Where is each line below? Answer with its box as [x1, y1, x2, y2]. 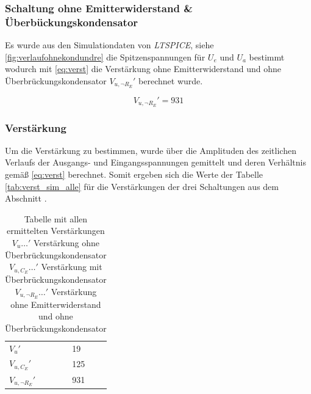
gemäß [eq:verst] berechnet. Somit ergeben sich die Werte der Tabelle [5, 168, 263, 181]
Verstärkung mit [41, 260, 102, 273]
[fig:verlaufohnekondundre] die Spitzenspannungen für [5, 50, 206, 63]
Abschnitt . [5, 192, 47, 205]
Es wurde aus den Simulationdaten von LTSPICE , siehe [5, 38, 214, 51]
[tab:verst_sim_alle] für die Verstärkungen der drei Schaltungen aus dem [5, 180, 279, 192]
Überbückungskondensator [5, 14, 138, 29]
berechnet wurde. [138, 74, 203, 87]
